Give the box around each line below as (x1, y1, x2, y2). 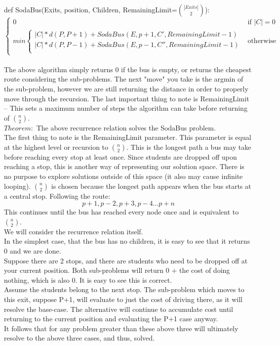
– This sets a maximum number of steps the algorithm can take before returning (4, 103, 247, 113)
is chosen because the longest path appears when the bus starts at (51, 180, 251, 191)
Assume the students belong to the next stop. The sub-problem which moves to (4, 284, 244, 295)
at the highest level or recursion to (4, 141, 109, 152)
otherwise (247, 38, 277, 45)
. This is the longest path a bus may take (126, 141, 251, 152)
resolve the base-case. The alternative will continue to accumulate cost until (4, 303, 233, 314)
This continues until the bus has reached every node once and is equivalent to (4, 207, 239, 217)
